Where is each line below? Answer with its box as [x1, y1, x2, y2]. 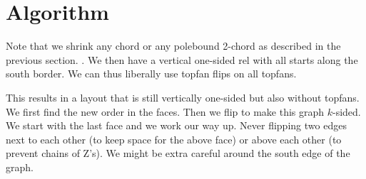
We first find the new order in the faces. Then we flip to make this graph [6, 104, 325, 119]
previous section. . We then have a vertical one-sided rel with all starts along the [6, 52, 358, 67]
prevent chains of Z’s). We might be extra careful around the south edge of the [6, 146, 350, 161]
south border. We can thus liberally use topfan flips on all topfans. [6, 66, 297, 81]
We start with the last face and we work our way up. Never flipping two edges [6, 118, 347, 133]
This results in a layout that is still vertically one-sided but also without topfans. [6, 89, 360, 104]
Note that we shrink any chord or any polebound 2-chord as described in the [6, 38, 341, 53]
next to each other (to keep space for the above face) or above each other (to [6, 131, 342, 146]
